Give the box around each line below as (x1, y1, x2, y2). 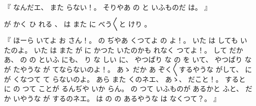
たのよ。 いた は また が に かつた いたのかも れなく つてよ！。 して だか (4, 44, 243, 55)
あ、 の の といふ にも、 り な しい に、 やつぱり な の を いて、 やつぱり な (4, 54, 252, 65)
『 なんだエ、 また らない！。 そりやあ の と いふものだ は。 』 (4, 2, 211, 12)
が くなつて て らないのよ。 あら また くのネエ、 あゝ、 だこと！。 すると (4, 73, 246, 84)
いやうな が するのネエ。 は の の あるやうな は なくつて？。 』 (13, 93, 220, 103)
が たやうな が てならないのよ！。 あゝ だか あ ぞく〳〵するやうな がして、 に (4, 64, 252, 74)
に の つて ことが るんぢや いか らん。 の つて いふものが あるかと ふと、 (4, 83, 243, 94)
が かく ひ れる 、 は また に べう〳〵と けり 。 (4, 18, 151, 29)
